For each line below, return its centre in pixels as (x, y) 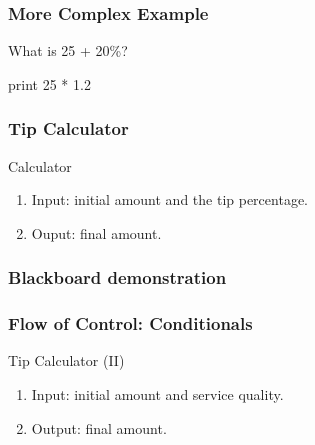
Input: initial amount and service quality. (157, 394)
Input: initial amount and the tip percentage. (169, 199)
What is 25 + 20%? (68, 50)
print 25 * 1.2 (49, 83)
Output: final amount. (99, 427)
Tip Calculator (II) (66, 360)
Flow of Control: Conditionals (130, 323)
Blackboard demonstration (117, 277)
